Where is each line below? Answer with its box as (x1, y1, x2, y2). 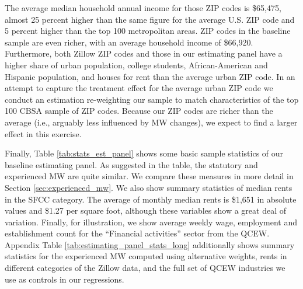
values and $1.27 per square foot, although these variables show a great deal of (5, 204, 286, 217)
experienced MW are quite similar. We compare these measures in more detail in (5, 170, 294, 182)
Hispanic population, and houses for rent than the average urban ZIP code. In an (5, 70, 295, 82)
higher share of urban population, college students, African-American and (5, 58, 268, 71)
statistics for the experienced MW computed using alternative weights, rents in (5, 250, 287, 262)
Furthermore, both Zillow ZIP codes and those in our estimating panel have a (5, 47, 283, 60)
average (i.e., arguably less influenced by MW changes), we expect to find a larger (5, 116, 298, 128)
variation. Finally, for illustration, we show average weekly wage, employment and (5, 215, 298, 228)
